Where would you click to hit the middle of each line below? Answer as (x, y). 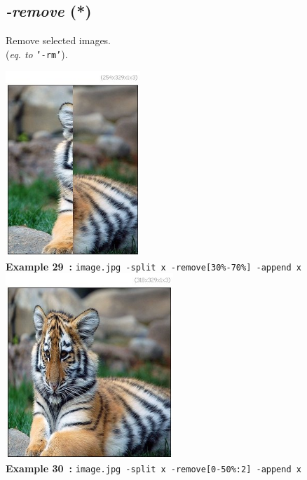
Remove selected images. (59, 40)
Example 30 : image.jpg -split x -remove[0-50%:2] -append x (153, 468)
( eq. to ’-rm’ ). (37, 54)
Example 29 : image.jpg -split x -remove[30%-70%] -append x (153, 266)
